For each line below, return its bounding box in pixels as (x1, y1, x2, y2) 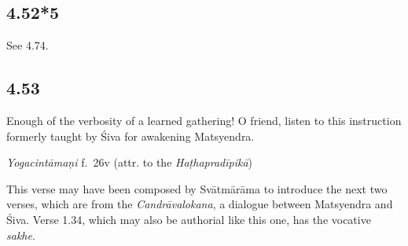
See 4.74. (6, 37, 49, 53)
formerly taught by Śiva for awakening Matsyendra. (6, 127, 255, 144)
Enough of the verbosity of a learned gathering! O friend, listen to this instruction (6, 112, 402, 128)
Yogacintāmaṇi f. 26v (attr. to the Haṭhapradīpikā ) (6, 154, 253, 171)
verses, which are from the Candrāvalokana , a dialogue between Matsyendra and (6, 196, 393, 212)
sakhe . (6, 226, 35, 243)
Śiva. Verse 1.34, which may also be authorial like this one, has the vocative (6, 211, 371, 227)
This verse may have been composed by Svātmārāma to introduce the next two (6, 180, 388, 196)
